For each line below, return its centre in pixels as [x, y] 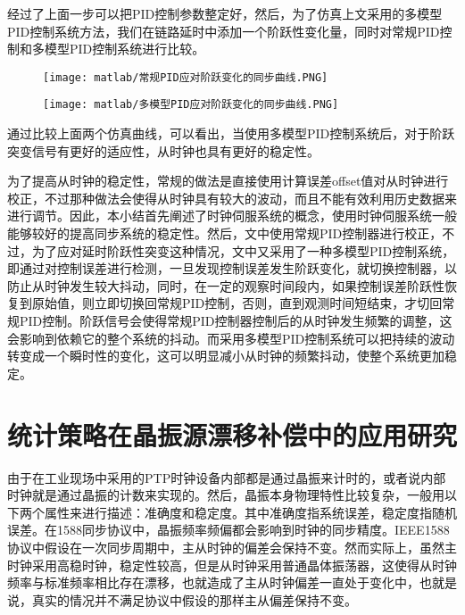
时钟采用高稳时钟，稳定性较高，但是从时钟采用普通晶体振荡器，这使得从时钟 [232, 565]
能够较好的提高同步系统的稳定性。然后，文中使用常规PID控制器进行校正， [225, 233]
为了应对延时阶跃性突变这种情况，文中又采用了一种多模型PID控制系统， [243, 250]
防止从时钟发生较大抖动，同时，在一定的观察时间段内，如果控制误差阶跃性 [226, 285]
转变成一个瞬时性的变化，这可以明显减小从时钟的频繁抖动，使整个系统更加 [226, 356]
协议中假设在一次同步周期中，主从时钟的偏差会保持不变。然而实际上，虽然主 [232, 547]
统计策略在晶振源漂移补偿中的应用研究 [232, 434]
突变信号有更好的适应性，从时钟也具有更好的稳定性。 [163, 150]
